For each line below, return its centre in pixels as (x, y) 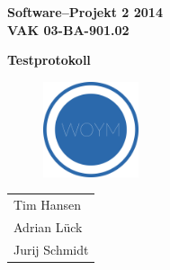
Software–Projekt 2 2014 (85, 12)
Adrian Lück (48, 226)
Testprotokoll (49, 60)
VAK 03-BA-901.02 (68, 29)
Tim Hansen (48, 205)
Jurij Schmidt (51, 249)
